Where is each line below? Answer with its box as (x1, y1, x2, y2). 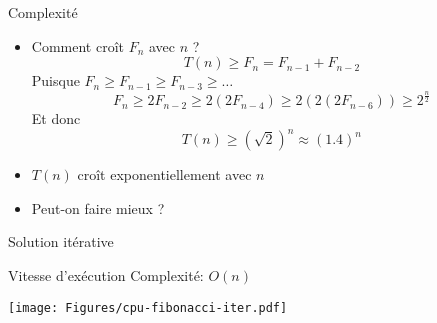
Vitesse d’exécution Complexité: (8, 265, 204, 286)
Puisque (31, 70, 80, 91)
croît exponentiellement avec (77, 164, 252, 185)
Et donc (31, 108, 81, 129)
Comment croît (31, 35, 124, 56)
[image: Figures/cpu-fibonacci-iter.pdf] (8, 300, 288, 315)
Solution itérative (8, 231, 114, 252)
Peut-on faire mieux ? (31, 197, 165, 218)
